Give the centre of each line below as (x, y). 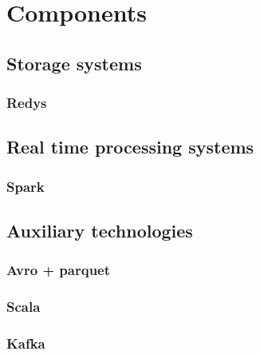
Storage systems (74, 63)
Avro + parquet (59, 270)
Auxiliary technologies (100, 231)
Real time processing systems (130, 147)
